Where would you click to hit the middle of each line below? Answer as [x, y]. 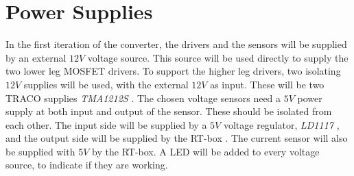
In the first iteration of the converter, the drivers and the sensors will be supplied [176, 44]
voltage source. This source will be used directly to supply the [218, 57]
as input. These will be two [267, 84]
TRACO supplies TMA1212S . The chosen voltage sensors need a [143, 98]
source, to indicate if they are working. [87, 165]
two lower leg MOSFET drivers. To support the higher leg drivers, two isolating [173, 71]
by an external [36, 57]
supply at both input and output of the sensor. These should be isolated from [169, 111]
